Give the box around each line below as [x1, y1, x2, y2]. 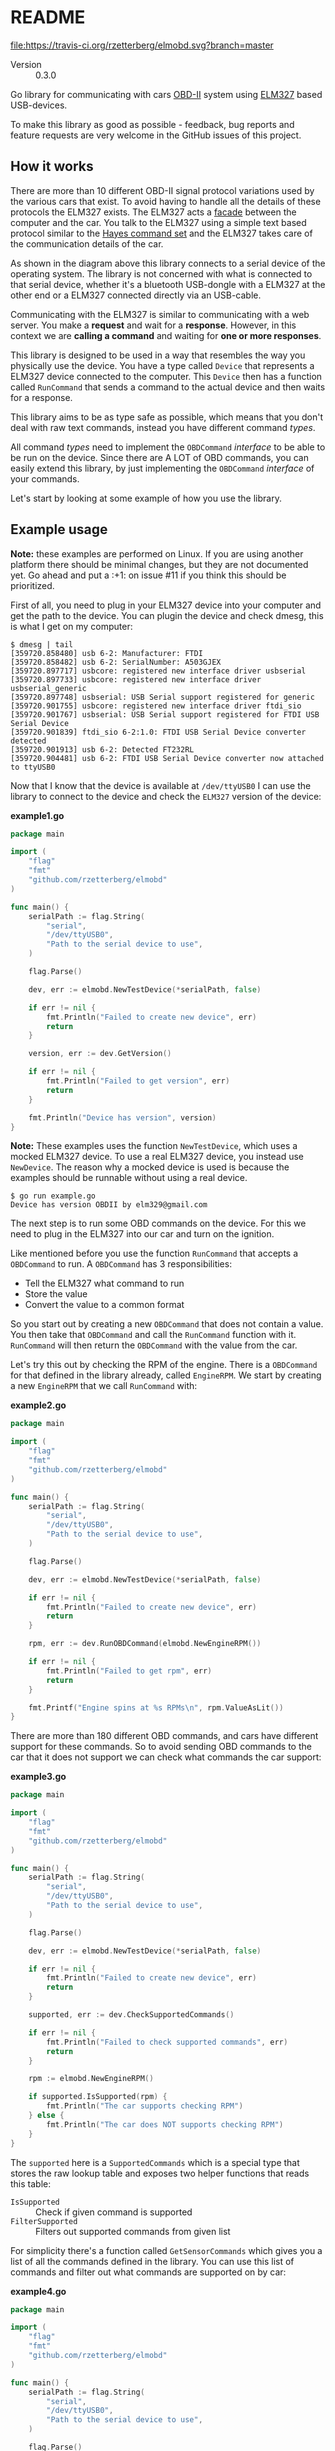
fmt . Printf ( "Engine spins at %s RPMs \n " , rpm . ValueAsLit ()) [28, 1702, 284, 1713]
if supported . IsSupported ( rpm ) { [28, 2092, 168, 2102]
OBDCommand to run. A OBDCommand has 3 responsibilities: [10, 1258, 233, 1270]
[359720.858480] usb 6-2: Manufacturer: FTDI [10, 648, 203, 658]
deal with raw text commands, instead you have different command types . [10, 421, 316, 433]
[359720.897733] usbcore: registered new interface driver [10, 674, 262, 685]
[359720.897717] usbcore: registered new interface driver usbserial [10, 666, 307, 676]
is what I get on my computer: [10, 620, 133, 632]
